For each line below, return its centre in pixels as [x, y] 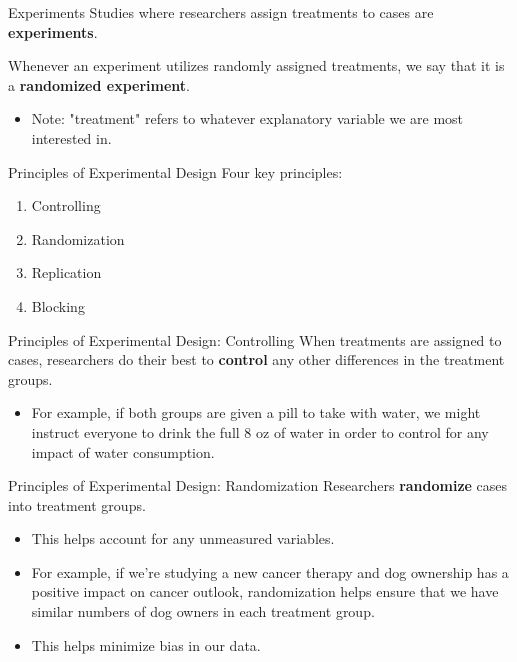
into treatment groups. [77, 504]
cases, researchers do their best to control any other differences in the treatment [256, 359]
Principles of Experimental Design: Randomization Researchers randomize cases [258, 485]
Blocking [58, 305]
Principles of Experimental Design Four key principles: [175, 171]
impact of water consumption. [123, 451]
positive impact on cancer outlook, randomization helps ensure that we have [265, 591]
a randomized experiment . [99, 84]
